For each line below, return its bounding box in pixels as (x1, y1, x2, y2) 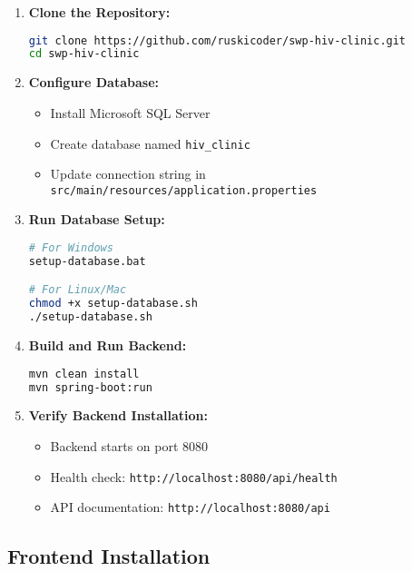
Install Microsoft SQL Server (50, 103, 211, 122)
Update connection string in (50, 164, 206, 183)
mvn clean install (28, 367, 140, 380)
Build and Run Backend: (28, 336, 187, 355)
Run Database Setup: (28, 210, 165, 229)
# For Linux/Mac (28, 283, 127, 297)
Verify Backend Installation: (28, 406, 208, 425)
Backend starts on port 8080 (50, 437, 209, 455)
